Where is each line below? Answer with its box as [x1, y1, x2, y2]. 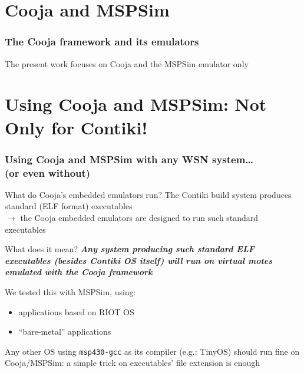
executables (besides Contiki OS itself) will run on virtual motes [5, 254, 273, 266]
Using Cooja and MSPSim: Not [5, 92, 267, 116]
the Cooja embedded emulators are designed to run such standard [20, 212, 259, 224]
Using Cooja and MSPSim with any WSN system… [5, 151, 254, 166]
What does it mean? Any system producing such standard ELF [5, 243, 255, 255]
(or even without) [5, 165, 91, 180]
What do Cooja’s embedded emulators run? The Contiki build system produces [5, 188, 292, 200]
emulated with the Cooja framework [5, 266, 153, 278]
